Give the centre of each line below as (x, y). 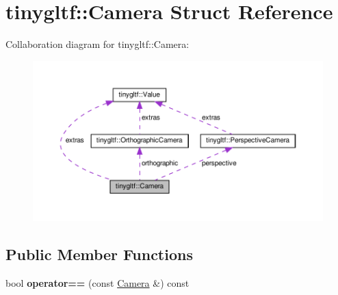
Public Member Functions (99, 254)
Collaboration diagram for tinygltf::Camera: (97, 44)
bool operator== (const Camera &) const (97, 283)
